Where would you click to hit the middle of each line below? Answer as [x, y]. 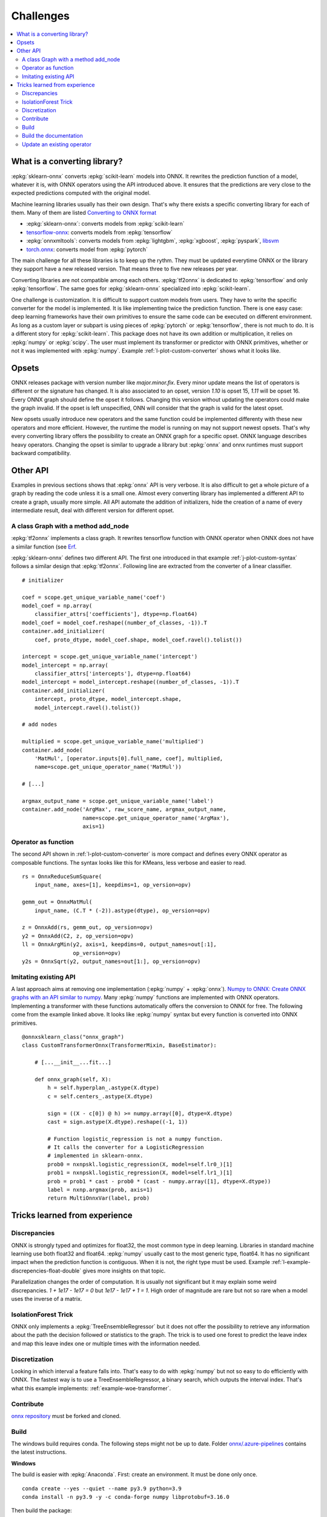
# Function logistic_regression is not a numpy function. [135, 1139]
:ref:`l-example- [291, 1262]
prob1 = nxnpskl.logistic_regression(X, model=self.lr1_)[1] [140, 1173]
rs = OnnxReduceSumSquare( [62, 877]
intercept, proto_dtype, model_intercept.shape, [108, 699]
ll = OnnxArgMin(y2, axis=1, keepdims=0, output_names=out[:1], [120, 944]
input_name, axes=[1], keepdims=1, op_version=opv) [113, 885]
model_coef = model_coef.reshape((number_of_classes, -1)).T [114, 623]
